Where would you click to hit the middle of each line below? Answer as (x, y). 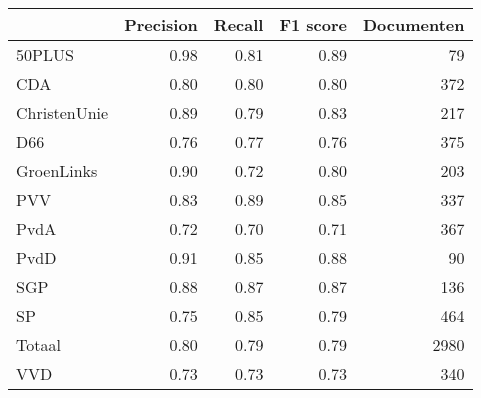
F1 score (313, 24)
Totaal (38, 344)
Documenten (413, 24)
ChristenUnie (62, 112)
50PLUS (45, 54)
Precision (161, 24)
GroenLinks (57, 170)
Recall (238, 24)
